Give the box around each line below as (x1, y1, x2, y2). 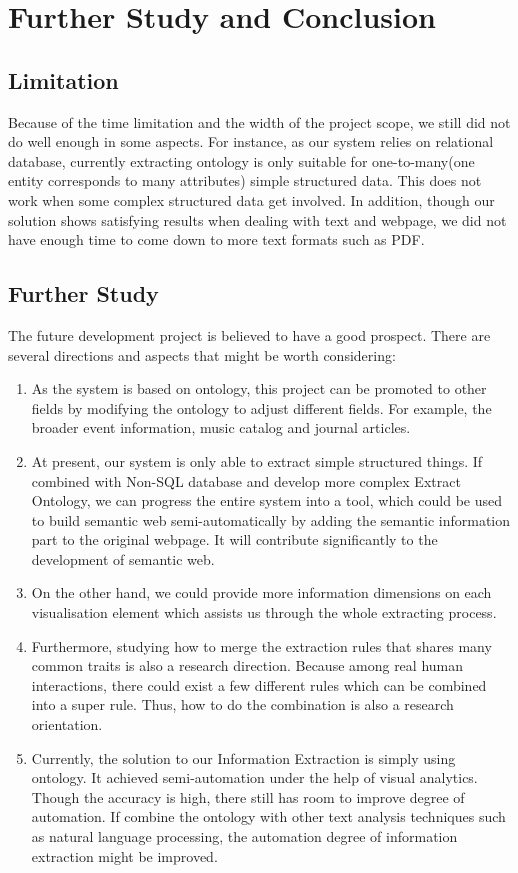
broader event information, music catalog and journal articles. (31, 417, 411, 438)
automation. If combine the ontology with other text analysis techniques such (31, 806, 506, 827)
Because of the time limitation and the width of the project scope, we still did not (8, 111, 511, 132)
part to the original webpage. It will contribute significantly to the (31, 529, 438, 550)
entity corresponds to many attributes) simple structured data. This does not (8, 170, 482, 191)
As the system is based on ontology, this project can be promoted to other (31, 378, 487, 399)
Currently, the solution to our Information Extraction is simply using (31, 747, 456, 768)
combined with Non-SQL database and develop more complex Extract (31, 470, 461, 491)
